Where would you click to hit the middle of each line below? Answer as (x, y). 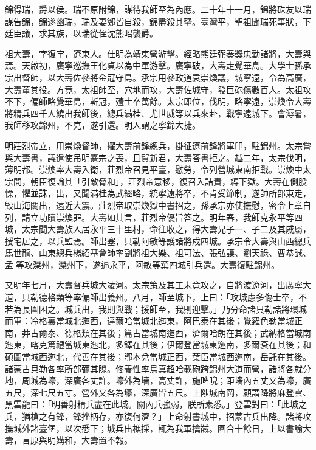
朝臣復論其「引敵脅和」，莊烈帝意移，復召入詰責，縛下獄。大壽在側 (164, 181)
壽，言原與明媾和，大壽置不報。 (69, 440)
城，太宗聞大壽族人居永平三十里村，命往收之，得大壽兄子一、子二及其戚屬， (158, 229)
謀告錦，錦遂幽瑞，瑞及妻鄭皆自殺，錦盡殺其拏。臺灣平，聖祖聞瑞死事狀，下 (158, 21)
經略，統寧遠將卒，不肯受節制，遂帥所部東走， (217, 193)
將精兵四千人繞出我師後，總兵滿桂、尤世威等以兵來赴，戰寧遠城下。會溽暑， (158, 113)
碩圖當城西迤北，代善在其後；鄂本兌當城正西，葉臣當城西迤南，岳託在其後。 (158, 357)
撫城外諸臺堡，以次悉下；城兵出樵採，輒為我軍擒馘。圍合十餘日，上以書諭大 (158, 428)
